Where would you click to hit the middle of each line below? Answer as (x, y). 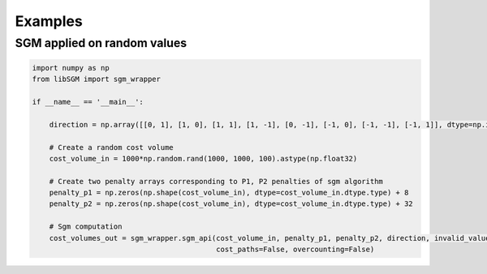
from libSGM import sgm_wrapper (97, 79)
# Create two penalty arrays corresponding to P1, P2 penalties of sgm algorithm (216, 181)
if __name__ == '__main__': (88, 102)
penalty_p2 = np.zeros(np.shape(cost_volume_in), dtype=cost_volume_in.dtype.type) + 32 (231, 204)
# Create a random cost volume (111, 147)
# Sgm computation (86, 227)
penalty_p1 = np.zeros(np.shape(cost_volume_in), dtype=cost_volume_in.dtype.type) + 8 (229, 193)
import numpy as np (71, 68)
